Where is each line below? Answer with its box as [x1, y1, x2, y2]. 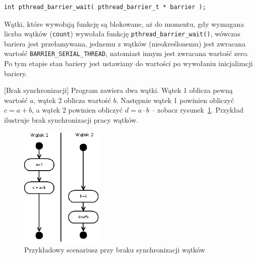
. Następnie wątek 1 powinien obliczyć [116, 94, 234, 105]
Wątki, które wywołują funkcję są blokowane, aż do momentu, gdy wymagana [4, 18, 244, 29]
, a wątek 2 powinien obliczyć [32, 105, 123, 115]
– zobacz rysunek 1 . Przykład [151, 105, 243, 115]
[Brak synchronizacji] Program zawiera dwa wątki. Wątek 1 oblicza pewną [4, 85, 233, 95]
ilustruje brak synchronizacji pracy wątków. [4, 115, 139, 125]
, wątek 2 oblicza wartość [33, 94, 111, 105]
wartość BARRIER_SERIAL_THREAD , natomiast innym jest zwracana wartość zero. [4, 48, 249, 59]
